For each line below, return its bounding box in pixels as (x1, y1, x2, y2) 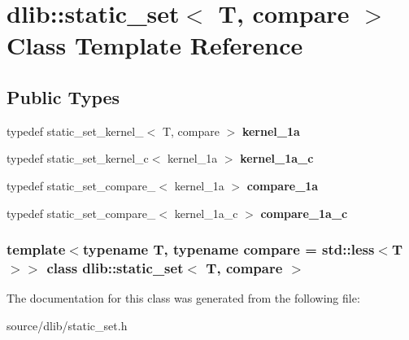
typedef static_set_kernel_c (7, 150, 149, 167)
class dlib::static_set (46, 257, 184, 277)
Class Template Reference (7, 28, 303, 62)
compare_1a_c (260, 204, 348, 221)
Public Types (7, 84, 120, 109)
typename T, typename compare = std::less (82, 239, 375, 259)
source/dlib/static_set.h (7, 316, 128, 333)
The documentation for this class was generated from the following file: (7, 290, 360, 307)
